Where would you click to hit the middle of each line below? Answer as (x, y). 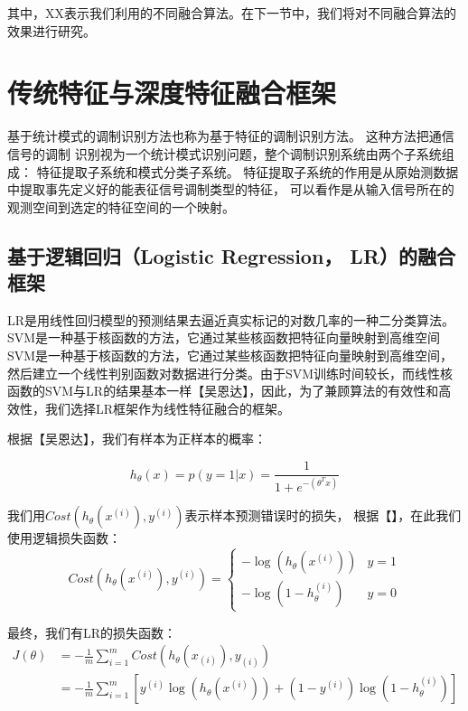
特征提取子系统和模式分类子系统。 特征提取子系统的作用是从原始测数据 (248, 171)
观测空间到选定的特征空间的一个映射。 (121, 206)
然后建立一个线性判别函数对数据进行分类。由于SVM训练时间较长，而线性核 (230, 373)
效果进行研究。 (51, 30)
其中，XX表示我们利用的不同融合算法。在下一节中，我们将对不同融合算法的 (232, 13)
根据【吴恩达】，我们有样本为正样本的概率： (137, 439)
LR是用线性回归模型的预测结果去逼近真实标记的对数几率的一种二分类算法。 (231, 319)
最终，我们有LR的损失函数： (92, 632)
